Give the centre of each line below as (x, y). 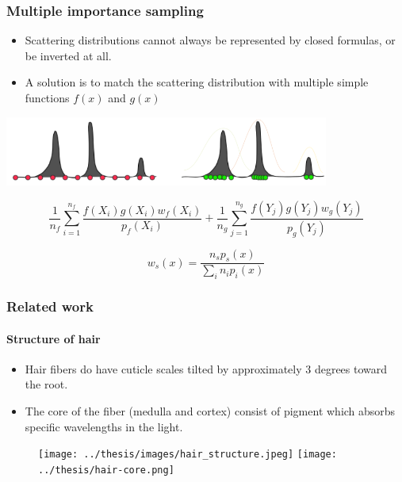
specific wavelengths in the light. (104, 426)
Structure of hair (54, 338)
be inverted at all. (68, 55)
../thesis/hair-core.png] (106, 470)
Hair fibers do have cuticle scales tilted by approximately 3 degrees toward (206, 368)
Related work (50, 306)
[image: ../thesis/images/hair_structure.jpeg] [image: (188, 455)
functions (47, 98)
